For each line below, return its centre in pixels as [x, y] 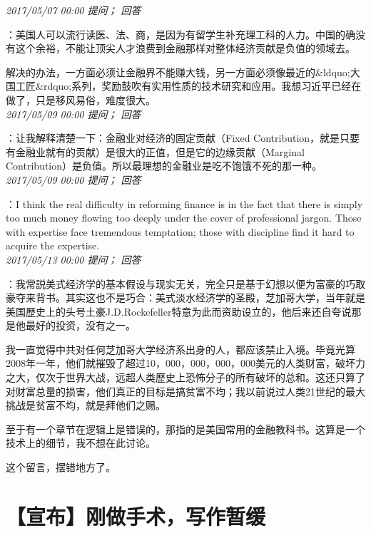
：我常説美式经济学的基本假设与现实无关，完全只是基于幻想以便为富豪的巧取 [185, 283]
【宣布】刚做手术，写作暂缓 [136, 516]
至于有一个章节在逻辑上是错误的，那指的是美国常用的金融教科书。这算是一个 [185, 429]
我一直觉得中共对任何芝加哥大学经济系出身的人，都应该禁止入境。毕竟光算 [181, 349]
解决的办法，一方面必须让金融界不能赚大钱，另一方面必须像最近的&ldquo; [178, 72]
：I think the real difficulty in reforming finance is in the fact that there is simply [184, 203]
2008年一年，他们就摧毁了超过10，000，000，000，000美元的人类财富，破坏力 [185, 363]
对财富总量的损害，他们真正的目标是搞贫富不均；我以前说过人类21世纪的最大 [185, 391]
